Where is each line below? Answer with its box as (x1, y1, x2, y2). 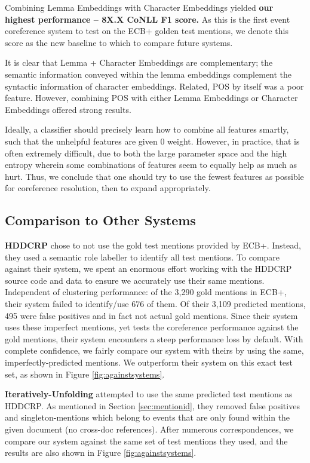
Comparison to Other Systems (5, 211, 196, 229)
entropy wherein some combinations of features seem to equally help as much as (5, 158, 297, 171)
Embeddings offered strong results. (5, 103, 131, 115)
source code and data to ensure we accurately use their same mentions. (5, 274, 265, 286)
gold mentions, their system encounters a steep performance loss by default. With (5, 332, 303, 345)
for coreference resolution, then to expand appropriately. (5, 182, 211, 194)
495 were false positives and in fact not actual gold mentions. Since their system (5, 309, 298, 321)
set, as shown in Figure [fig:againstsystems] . (5, 367, 165, 380)
